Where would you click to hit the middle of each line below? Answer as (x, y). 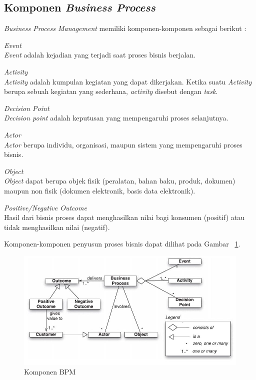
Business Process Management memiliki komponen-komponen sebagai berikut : (125, 28)
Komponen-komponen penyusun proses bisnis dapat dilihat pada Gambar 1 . (122, 244)
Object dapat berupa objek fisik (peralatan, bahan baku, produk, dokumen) (120, 181)
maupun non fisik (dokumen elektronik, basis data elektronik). (100, 190)
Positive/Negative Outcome (45, 207)
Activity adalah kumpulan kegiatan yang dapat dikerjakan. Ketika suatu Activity (128, 81)
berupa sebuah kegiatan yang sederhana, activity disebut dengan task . (111, 91)
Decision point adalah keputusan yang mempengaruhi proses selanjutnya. (116, 118)
